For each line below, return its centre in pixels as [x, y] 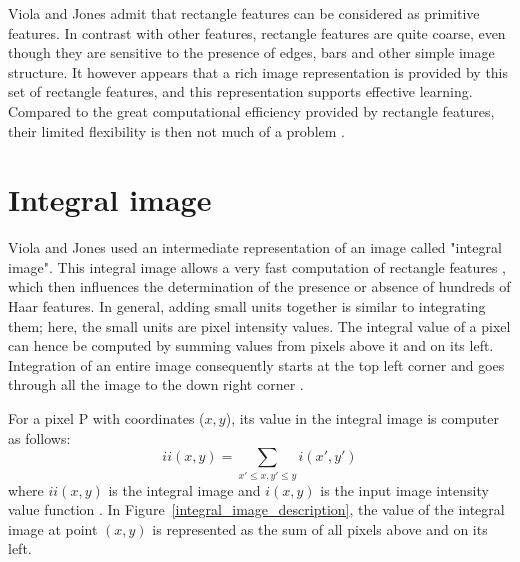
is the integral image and [184, 489]
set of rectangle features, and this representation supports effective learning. [240, 91]
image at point [53, 528]
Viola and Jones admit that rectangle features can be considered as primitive [244, 13]
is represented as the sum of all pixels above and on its [320, 528]
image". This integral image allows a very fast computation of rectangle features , [257, 266]
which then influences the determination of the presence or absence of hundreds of [259, 286]
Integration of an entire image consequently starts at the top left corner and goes [256, 364]
